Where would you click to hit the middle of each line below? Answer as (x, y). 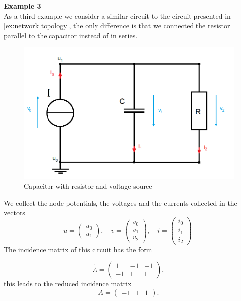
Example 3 (23, 6)
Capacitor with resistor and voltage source (88, 186)
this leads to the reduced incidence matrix (68, 283)
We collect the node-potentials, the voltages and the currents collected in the (120, 202)
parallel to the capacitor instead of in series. (71, 35)
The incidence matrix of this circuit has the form (78, 249)
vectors (15, 212)
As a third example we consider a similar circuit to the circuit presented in (117, 16)
